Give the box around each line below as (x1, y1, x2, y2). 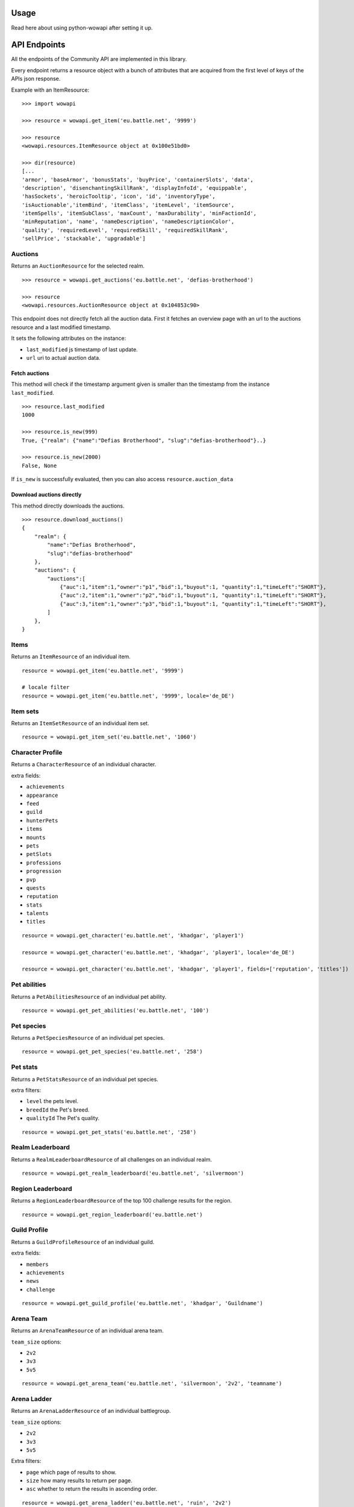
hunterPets (26, 817, 58, 824)
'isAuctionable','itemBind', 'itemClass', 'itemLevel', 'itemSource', (22, 201, 235, 208)
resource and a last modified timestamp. (11, 323, 111, 331)
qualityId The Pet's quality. (26, 1115, 99, 1122)
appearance (26, 791, 58, 799)
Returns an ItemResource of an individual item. (11, 653, 131, 660)
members (26, 1260, 49, 1268)
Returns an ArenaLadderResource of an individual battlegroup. (11, 1408, 171, 1415)
